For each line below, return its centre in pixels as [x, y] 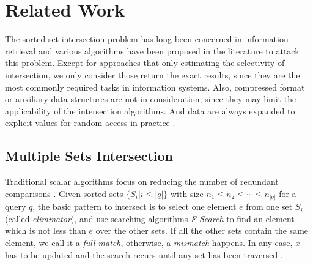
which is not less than [46, 230]
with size [187, 193]
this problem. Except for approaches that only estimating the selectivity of [145, 63]
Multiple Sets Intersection [89, 156]
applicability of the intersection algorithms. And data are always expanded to [150, 110]
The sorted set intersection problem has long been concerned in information [147, 39]
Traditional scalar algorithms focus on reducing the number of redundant [142, 181]
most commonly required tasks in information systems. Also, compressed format [155, 87]
